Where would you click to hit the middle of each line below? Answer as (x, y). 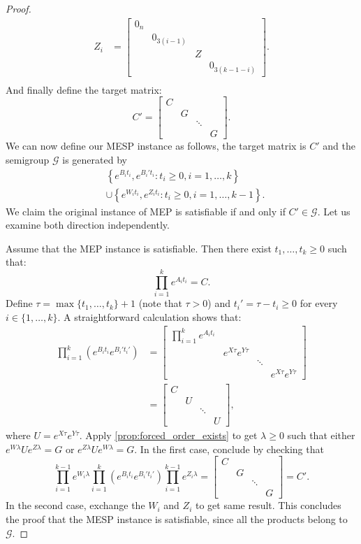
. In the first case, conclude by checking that (229, 449)
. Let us (334, 211)
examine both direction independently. (88, 225)
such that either (321, 435)
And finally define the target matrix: (84, 89)
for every (319, 303)
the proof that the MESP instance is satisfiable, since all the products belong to (177, 518)
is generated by (95, 159)
